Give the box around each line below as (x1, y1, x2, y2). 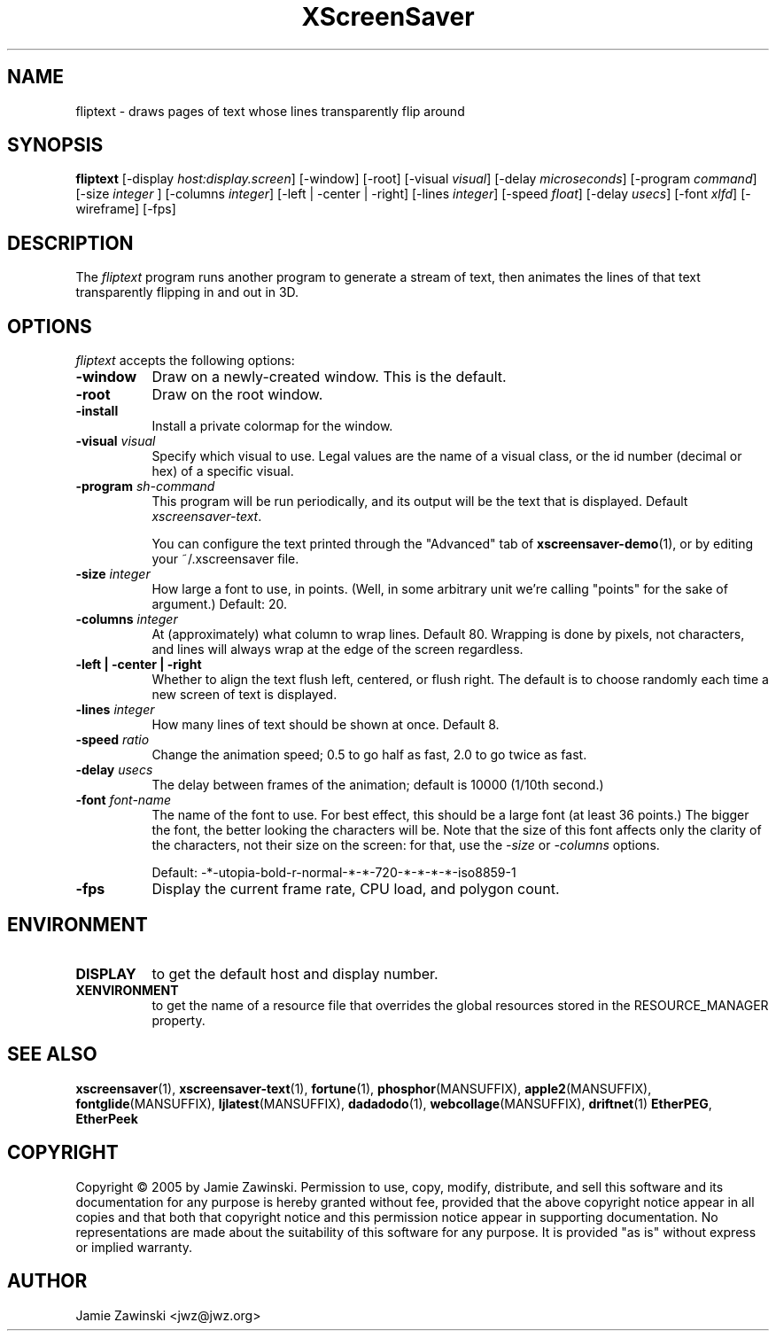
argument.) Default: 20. (151, 596, 288, 612)
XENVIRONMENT (75, 982, 179, 998)
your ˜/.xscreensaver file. (151, 551, 299, 567)
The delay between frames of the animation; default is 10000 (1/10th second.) (151, 777, 604, 793)
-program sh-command (75, 478, 215, 494)
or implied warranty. (75, 1239, 193, 1255)
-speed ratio (75, 732, 150, 748)
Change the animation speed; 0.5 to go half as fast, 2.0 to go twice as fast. (151, 747, 587, 763)
